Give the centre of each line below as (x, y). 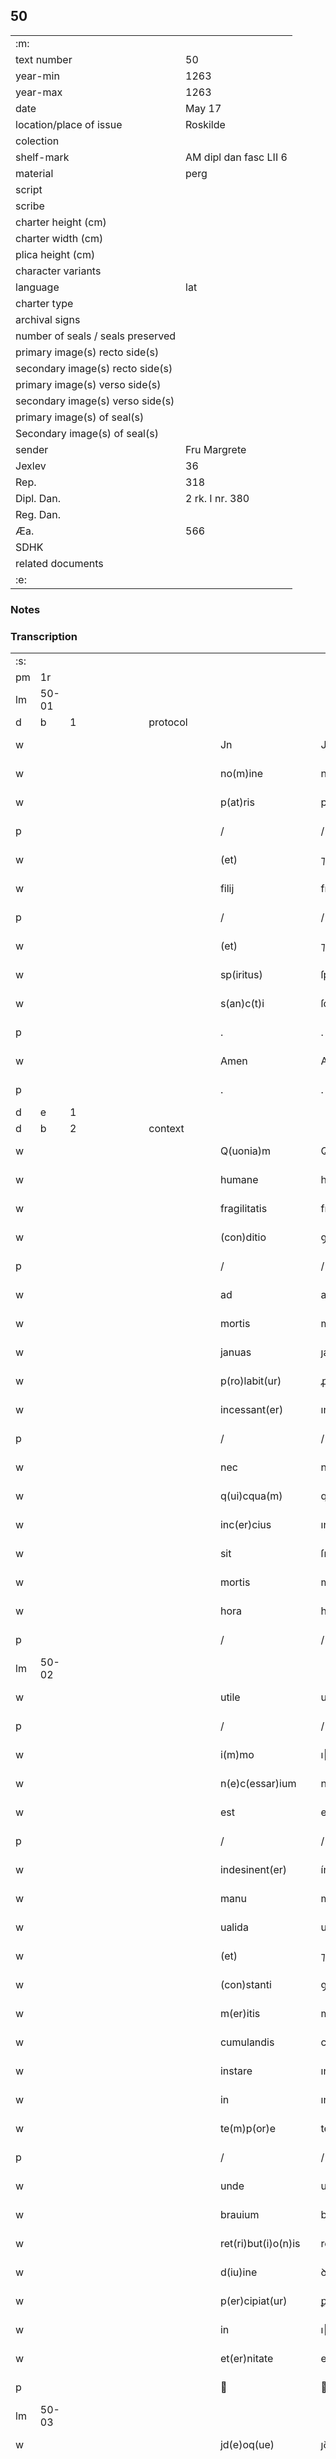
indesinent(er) (253, 1870)
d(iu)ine (238, 2272)
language (37, 287)
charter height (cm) (61, 222)
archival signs (48, 319)
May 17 (203, 108)
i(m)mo (237, 1755)
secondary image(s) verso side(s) (95, 401)
